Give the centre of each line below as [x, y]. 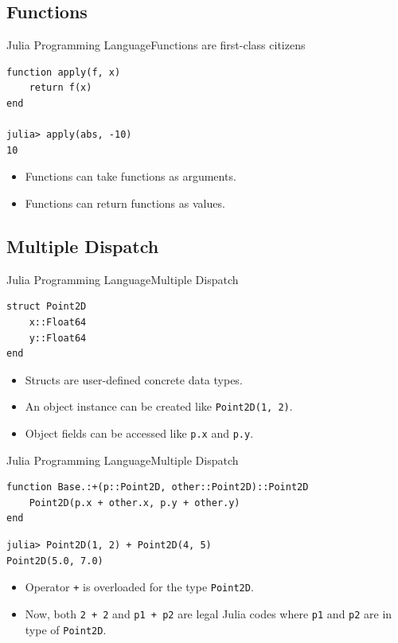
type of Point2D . [66, 629]
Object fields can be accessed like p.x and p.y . [139, 433]
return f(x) [60, 88]
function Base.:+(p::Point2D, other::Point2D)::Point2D [158, 487]
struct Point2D [47, 307]
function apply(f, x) [64, 72]
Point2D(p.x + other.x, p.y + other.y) [135, 503]
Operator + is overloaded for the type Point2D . [139, 587]
